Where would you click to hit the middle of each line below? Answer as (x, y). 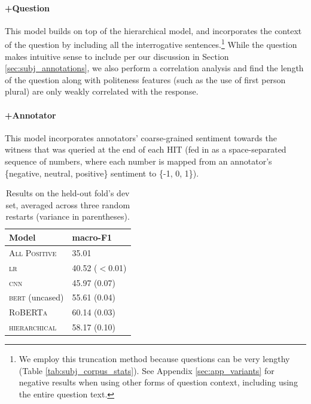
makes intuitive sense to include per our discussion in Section (117, 56)
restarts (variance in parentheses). (68, 216)
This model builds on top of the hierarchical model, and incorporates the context (153, 30)
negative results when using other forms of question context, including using (158, 382)
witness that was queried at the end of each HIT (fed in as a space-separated (146, 149)
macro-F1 (92, 237)
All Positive (33, 252)
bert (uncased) (36, 297)
